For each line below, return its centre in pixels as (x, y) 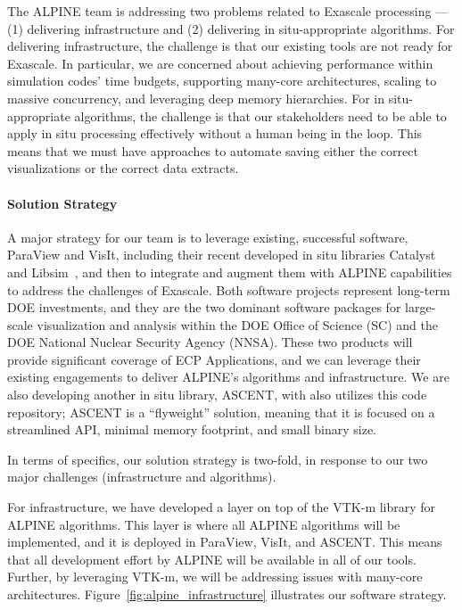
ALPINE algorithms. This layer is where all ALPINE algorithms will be (204, 524)
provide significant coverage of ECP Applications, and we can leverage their (214, 359)
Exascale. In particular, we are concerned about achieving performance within (220, 63)
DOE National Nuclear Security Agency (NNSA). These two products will (210, 342)
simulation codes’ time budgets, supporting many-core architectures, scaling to (222, 81)
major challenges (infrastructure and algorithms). (142, 477)
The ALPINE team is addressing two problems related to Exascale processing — (228, 11)
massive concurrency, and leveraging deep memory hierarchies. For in (196, 98)
